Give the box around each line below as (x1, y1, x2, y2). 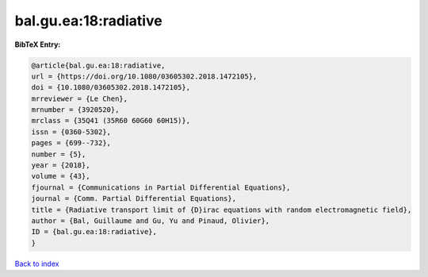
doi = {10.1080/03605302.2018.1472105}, (31, 83, 190, 92)
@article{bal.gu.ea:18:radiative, (31, 60, 166, 70)
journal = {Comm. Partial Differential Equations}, (31, 194, 237, 203)
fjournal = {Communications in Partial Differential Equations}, (31, 183, 291, 192)
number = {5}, (31, 149, 86, 159)
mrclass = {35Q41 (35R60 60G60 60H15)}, (31, 116, 190, 125)
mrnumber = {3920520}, (31, 106, 120, 114)
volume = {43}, (31, 171, 90, 181)
